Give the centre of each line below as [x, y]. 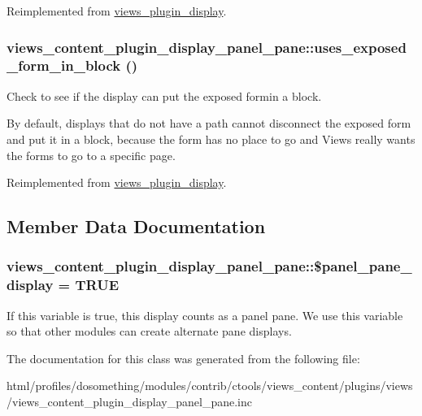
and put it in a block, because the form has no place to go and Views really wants [211, 139]
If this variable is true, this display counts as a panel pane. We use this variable [205, 315]
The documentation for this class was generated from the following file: [183, 358]
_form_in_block [64, 65]
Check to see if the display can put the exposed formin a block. [164, 95]
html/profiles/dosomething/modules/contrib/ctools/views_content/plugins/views [210, 386]
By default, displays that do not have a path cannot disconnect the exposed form [209, 123]
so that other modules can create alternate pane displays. [149, 331]
